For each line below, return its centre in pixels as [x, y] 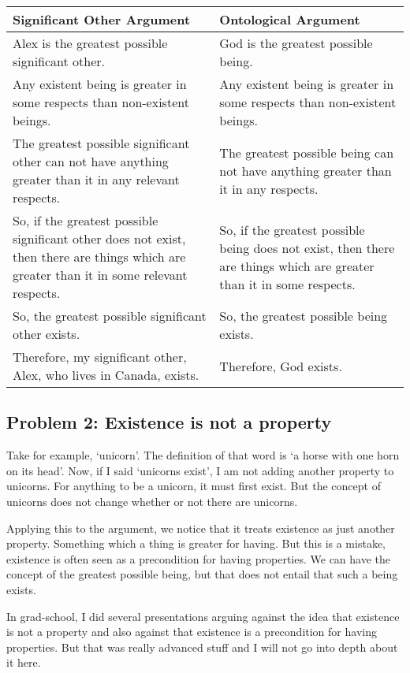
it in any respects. [269, 188]
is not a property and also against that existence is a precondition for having [192, 632]
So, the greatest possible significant [110, 316]
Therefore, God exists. [281, 366]
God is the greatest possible [296, 43]
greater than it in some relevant [100, 275]
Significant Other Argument [102, 19]
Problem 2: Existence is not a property [169, 422]
